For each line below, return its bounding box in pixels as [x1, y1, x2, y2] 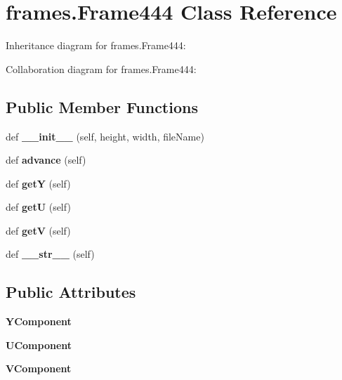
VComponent [6, 361, 72, 376]
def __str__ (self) [6, 247, 95, 261]
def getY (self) [6, 176, 71, 190]
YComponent [6, 314, 72, 329]
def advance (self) [6, 152, 86, 167]
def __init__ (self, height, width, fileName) [6, 129, 204, 143]
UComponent [6, 337, 72, 352]
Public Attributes [6, 281, 136, 303]
